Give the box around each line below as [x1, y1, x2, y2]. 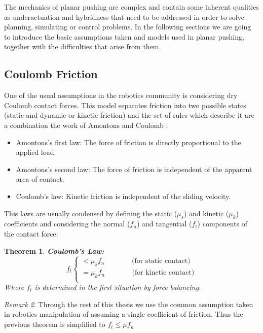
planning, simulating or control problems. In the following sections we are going [4, 21, 251, 32]
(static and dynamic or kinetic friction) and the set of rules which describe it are [4, 110, 254, 120]
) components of [197, 218, 248, 229]
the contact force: [4, 228, 58, 239]
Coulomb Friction [4, 66, 98, 82]
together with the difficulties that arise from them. [4, 41, 161, 52]
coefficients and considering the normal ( [4, 218, 130, 229]
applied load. [16, 147, 56, 157]
